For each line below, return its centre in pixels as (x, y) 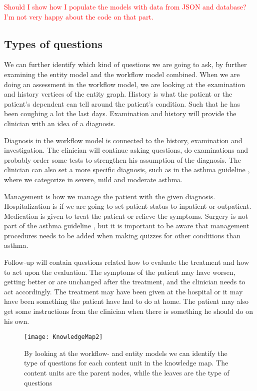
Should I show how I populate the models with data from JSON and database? (125, 7)
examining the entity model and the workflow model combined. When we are (122, 74)
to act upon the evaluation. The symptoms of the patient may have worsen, (120, 272)
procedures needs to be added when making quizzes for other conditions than (122, 235)
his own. (17, 321)
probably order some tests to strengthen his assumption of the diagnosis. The (122, 159)
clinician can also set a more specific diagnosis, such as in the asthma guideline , (127, 169)
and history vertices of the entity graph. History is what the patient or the (118, 94)
